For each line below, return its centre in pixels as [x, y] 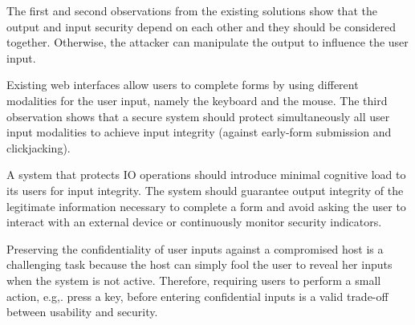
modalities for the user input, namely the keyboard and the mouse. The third [197, 100]
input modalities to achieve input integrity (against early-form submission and [199, 132]
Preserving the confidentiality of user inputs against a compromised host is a [195, 248]
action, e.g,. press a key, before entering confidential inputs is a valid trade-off [197, 296]
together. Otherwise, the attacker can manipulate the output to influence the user [207, 42]
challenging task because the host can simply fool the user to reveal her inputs [199, 264]
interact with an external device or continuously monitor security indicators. [194, 222]
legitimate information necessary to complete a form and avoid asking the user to [206, 206]
